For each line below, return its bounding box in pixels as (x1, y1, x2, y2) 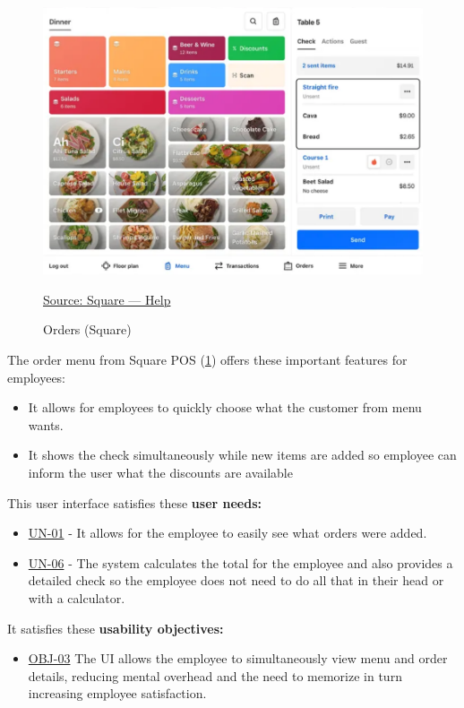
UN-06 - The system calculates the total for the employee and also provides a (28, 553, 453, 572)
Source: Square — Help (43, 289, 171, 308)
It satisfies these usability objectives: (7, 618, 224, 637)
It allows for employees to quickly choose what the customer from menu (28, 398, 422, 417)
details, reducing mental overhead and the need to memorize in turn (28, 666, 402, 685)
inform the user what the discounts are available (28, 463, 293, 481)
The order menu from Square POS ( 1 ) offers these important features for (7, 350, 408, 369)
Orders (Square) (43, 320, 132, 339)
